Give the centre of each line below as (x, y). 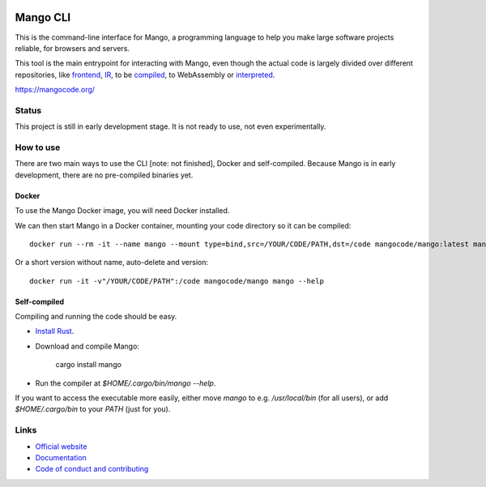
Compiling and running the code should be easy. (96, 317)
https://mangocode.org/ (55, 90)
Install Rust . (55, 331)
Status (28, 110)
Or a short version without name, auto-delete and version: (112, 263)
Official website (61, 446)
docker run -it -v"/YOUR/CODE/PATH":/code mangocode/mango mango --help (177, 281)
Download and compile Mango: (87, 346)
